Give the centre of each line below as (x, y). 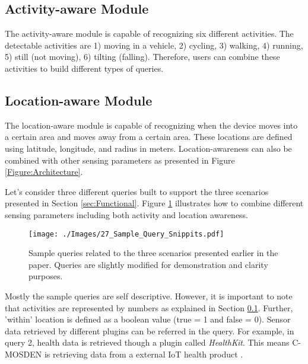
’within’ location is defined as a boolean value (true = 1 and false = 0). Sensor (148, 319)
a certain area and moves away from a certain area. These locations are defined (149, 137)
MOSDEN (23, 354)
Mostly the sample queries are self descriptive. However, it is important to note (149, 296)
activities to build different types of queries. (84, 68)
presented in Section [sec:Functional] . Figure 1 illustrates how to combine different (154, 203)
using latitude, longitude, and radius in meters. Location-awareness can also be (148, 148)
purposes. (46, 276)
